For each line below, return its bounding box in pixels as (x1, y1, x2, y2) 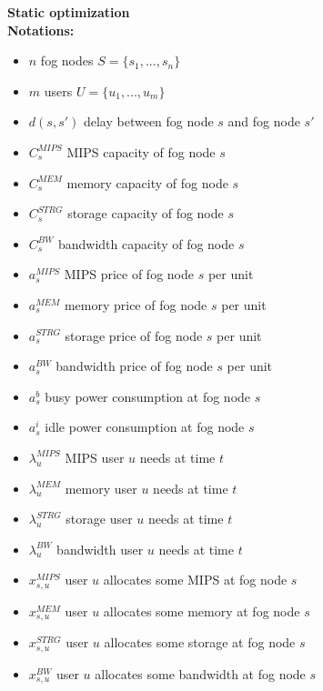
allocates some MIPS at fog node (103, 570, 288, 589)
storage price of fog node (65, 325, 203, 345)
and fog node (227, 112, 300, 131)
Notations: (7, 20, 75, 39)
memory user (65, 478, 137, 497)
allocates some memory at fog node (103, 601, 300, 620)
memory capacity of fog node (66, 173, 228, 192)
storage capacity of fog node (67, 204, 224, 223)
